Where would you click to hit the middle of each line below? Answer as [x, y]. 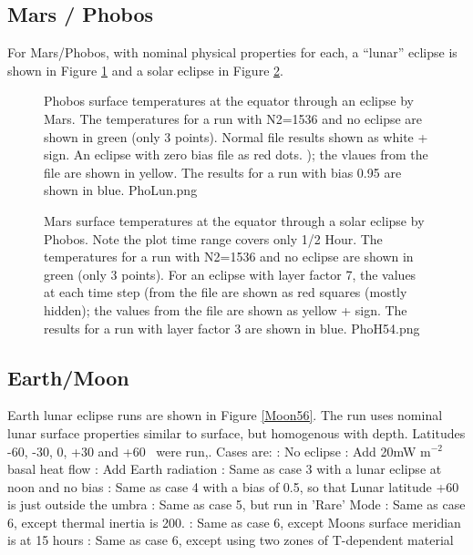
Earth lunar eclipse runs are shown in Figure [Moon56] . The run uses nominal [225, 415]
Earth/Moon [68, 377]
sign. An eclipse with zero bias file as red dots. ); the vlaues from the [236, 154]
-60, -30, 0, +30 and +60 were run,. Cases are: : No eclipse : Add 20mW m [219, 451]
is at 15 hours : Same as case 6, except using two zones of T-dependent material [231, 540]
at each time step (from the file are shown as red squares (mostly [226, 292]
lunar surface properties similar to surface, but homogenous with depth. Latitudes [236, 432]
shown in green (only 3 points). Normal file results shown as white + [236, 136]
